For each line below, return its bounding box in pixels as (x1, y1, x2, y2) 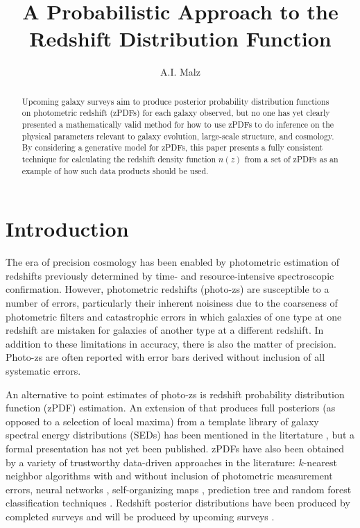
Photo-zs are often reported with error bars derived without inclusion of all (6, 350, 325, 364)
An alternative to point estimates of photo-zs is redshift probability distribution (6, 386, 345, 401)
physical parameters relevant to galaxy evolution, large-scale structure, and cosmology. (22, 130, 334, 142)
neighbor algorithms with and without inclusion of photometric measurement (6, 468, 333, 483)
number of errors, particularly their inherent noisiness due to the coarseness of (6, 296, 338, 310)
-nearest (303, 454, 338, 469)
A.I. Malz (160, 65, 200, 79)
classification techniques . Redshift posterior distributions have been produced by (6, 495, 350, 510)
